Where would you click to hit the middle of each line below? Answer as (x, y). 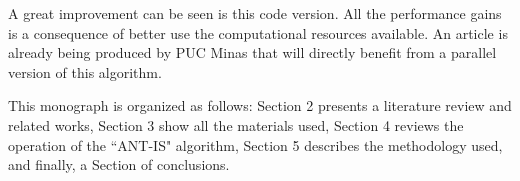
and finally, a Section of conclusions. (119, 164)
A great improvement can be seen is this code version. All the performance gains (255, 13)
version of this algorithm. (85, 71)
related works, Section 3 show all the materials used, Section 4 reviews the (236, 124)
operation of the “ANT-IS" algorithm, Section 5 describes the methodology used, (255, 144)
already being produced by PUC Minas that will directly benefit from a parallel (252, 52)
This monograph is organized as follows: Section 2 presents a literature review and (260, 105)
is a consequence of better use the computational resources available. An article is (258, 32)
